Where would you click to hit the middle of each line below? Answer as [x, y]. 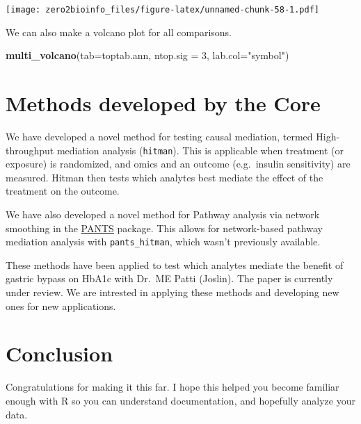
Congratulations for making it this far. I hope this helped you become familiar [173, 387]
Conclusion [59, 353]
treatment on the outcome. [63, 191]
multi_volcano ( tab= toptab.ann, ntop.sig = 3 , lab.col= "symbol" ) [147, 55]
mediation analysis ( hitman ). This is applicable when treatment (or [200, 150]
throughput [30, 150]
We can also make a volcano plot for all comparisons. [119, 32]
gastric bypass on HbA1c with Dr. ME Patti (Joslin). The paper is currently [169, 278]
